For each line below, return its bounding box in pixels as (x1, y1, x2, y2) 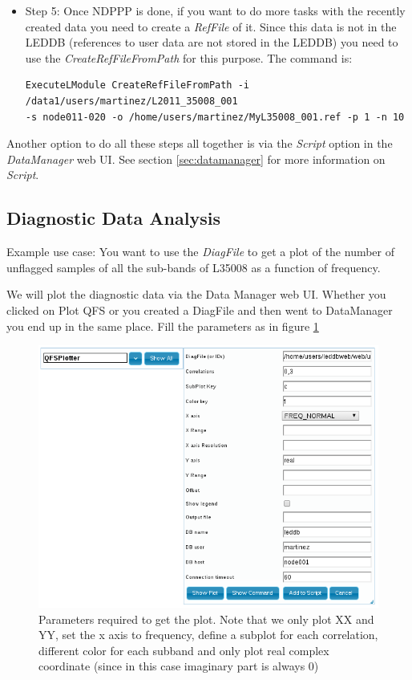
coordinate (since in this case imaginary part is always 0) (38, 658, 319, 674)
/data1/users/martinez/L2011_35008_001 (25, 95, 238, 107)
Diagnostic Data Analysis (6, 206, 220, 230)
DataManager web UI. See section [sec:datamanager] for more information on (6, 150, 386, 167)
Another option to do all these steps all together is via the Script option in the (6, 135, 393, 152)
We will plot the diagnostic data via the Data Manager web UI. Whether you (6, 286, 386, 303)
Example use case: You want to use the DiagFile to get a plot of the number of (6, 243, 395, 260)
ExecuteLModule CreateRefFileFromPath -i (25, 79, 249, 92)
